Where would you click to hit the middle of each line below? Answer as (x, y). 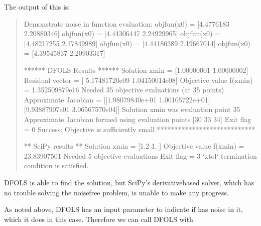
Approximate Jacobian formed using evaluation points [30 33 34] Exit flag (138, 119)
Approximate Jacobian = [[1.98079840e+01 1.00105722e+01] (117, 99)
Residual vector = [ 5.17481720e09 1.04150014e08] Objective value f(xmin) (138, 80)
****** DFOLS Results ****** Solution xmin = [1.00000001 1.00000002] (136, 70)
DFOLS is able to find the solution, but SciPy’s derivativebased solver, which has (129, 182)
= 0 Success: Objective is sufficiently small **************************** (140, 129)
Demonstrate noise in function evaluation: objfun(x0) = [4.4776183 (126, 23)
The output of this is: (37, 7)
